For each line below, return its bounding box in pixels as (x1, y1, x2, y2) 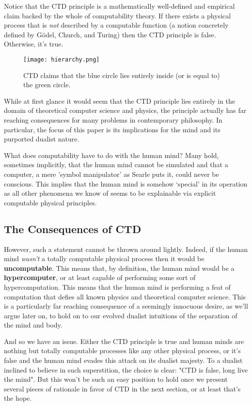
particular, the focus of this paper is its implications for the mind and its (4, 124, 220, 134)
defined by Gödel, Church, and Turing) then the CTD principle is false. (4, 29, 216, 39)
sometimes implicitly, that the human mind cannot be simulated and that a (4, 159, 228, 170)
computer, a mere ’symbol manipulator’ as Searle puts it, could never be (4, 169, 219, 179)
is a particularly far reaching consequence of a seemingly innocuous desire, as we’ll (4, 301, 248, 311)
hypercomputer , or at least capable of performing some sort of (4, 272, 196, 282)
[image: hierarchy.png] (23, 56, 100, 63)
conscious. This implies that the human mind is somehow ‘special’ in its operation (4, 178, 248, 188)
